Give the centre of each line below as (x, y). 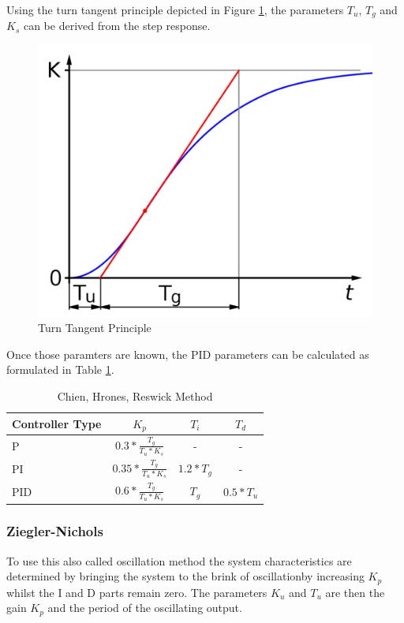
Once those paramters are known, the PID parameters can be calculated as (188, 354)
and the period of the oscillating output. (145, 608)
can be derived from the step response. (117, 26)
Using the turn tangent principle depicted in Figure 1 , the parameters (175, 9)
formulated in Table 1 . (60, 369)
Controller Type (57, 423)
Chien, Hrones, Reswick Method (135, 395)
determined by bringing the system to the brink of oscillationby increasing (185, 576)
